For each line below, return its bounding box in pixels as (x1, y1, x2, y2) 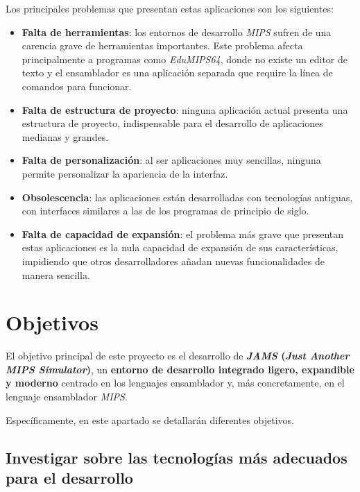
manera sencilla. (22, 267, 90, 282)
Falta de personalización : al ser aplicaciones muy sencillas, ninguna (22, 153, 321, 167)
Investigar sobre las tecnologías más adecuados (6, 446, 348, 468)
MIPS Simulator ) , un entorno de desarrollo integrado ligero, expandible (6, 362, 354, 376)
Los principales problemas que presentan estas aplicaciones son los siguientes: (6, 1, 334, 15)
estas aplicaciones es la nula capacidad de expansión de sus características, (22, 240, 338, 255)
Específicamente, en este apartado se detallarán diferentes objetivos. (6, 412, 295, 427)
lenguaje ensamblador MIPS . (6, 389, 128, 403)
